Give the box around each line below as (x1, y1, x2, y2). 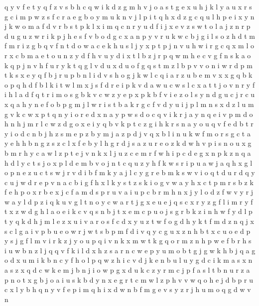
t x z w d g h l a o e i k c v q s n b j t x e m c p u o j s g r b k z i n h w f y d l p (4, 206, 253, 216)
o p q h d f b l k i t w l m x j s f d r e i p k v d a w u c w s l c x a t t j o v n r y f (4, 79, 255, 90)
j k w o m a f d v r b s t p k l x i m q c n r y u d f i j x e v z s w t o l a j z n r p (4, 21, 251, 31)
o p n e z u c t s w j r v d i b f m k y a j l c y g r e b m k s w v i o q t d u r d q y (4, 167, 255, 178)
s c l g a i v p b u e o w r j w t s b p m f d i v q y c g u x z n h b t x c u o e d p (4, 225, 251, 236)
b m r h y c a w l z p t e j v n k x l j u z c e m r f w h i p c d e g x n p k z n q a (4, 147, 251, 158)
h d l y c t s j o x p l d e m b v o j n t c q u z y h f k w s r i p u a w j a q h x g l (4, 157, 253, 168)
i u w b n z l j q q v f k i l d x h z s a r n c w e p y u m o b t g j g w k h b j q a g (4, 245, 256, 255)
